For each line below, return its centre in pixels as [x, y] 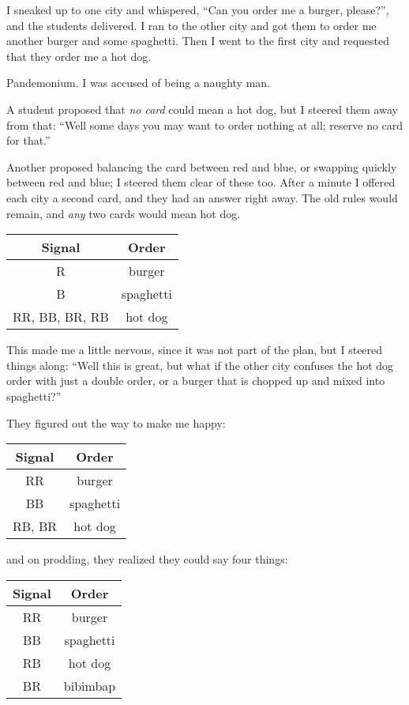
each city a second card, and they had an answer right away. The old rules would [202, 197]
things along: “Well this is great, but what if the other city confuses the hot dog [200, 365]
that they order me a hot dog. [79, 56]
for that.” [28, 140]
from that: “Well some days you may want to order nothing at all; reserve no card [205, 124]
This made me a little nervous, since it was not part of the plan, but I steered [195, 350]
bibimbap [90, 685]
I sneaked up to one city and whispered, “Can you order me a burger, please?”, [198, 9]
